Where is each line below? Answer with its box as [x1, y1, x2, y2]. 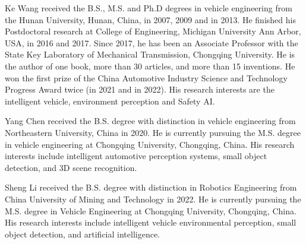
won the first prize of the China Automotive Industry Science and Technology [5, 71, 288, 84]
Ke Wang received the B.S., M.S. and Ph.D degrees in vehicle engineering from [5, 2, 292, 14]
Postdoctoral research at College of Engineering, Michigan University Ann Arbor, [5, 25, 301, 37]
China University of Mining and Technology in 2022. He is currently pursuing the [5, 192, 301, 205]
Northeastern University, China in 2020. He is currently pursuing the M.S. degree [5, 126, 301, 138]
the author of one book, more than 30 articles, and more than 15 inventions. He [5, 59, 295, 72]
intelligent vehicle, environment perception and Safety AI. [5, 94, 215, 107]
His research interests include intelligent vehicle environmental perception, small [5, 216, 296, 229]
